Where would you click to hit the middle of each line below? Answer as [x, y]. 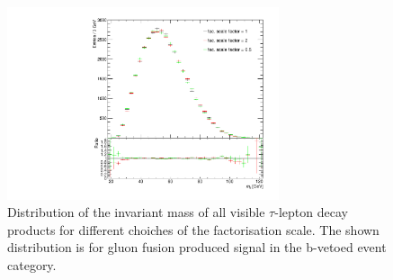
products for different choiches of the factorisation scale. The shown [193, 229]
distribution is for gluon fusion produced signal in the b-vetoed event [197, 247]
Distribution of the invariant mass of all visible [136, 212]
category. [32, 265]
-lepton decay [311, 212]
